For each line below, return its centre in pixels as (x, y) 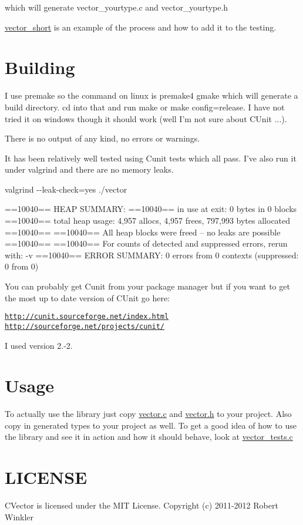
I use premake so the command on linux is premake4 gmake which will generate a (151, 95)
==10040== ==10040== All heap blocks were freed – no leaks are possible (143, 232)
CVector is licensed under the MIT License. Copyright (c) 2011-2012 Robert (142, 505)
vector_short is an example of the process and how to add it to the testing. (141, 27)
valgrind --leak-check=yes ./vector (66, 189)
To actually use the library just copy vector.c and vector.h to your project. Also (148, 414)
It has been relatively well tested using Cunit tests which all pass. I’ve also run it (151, 158)
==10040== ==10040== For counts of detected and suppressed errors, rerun (146, 243)
